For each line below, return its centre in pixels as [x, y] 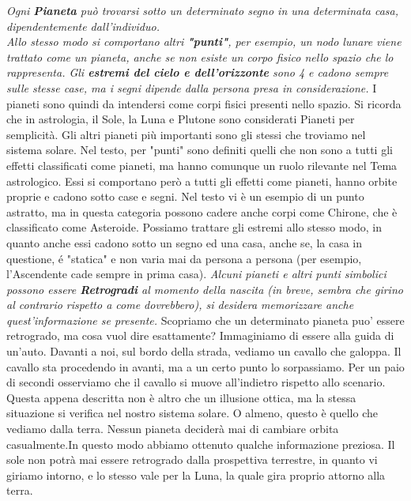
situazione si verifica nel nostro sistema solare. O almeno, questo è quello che [192, 413]
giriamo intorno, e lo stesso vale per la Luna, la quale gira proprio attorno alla [196, 475]
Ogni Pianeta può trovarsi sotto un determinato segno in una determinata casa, [203, 10]
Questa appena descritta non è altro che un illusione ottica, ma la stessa [181, 397]
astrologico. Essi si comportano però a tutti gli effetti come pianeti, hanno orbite [202, 181]
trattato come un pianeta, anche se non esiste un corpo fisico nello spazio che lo [200, 57]
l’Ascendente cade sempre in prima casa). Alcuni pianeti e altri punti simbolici [196, 274]
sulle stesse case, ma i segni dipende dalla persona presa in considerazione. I [192, 87]
